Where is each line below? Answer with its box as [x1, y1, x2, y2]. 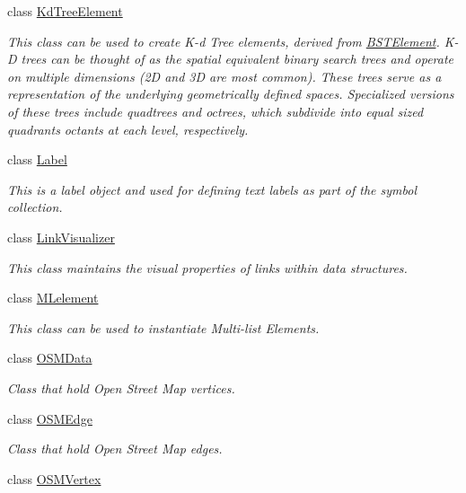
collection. [7, 198, 63, 216]
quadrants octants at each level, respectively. [7, 119, 249, 138]
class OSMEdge [7, 409, 92, 427]
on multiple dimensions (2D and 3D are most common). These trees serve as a [7, 66, 442, 85]
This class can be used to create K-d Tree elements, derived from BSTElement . [7, 31, 440, 50]
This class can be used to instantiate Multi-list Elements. [7, 318, 320, 337]
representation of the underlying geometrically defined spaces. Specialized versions [7, 84, 454, 103]
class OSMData [7, 348, 92, 367]
